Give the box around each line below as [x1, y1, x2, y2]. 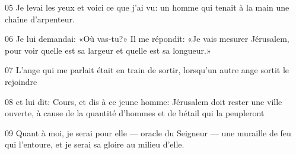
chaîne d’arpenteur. [5, 12, 75, 25]
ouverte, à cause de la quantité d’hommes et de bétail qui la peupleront [5, 107, 265, 119]
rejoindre [5, 75, 37, 87]
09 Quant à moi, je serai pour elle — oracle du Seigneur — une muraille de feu [5, 126, 291, 139]
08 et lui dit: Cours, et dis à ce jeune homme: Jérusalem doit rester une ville [5, 95, 282, 107]
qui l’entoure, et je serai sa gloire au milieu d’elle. [5, 138, 184, 150]
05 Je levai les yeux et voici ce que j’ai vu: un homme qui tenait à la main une [5, 1, 289, 13]
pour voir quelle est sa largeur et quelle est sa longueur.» [5, 44, 211, 56]
